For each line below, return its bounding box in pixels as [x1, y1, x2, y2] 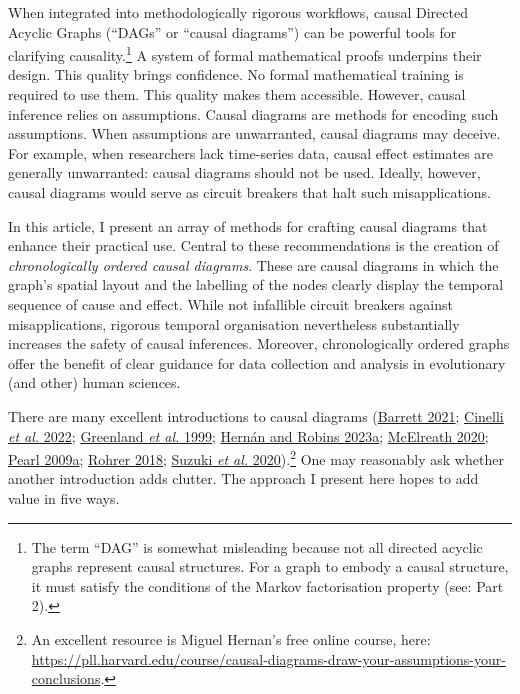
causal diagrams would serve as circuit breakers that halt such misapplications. [8, 182, 492, 202]
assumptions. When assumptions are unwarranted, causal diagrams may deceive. [8, 123, 501, 144]
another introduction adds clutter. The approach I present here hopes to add [8, 468, 479, 489]
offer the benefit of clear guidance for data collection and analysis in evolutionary [8, 352, 506, 373]
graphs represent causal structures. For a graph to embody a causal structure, [31, 556, 509, 577]
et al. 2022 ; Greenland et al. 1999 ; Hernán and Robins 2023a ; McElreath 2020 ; [8, 425, 489, 446]
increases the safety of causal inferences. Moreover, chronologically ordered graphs [8, 333, 510, 354]
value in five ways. [8, 487, 120, 508]
